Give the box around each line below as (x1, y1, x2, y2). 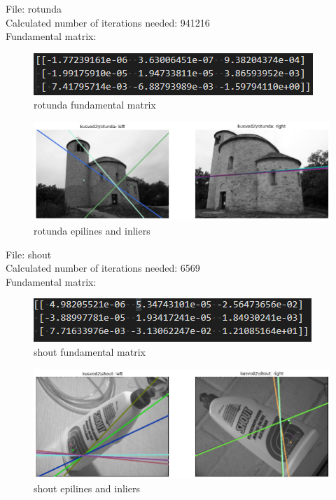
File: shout (6, 246, 52, 261)
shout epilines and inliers (34, 481, 140, 496)
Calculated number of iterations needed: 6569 (6, 261, 200, 275)
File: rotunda (6, 1, 62, 15)
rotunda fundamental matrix (34, 97, 156, 112)
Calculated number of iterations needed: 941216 (6, 15, 210, 29)
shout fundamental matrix (34, 345, 146, 359)
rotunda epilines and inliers (34, 223, 150, 238)
